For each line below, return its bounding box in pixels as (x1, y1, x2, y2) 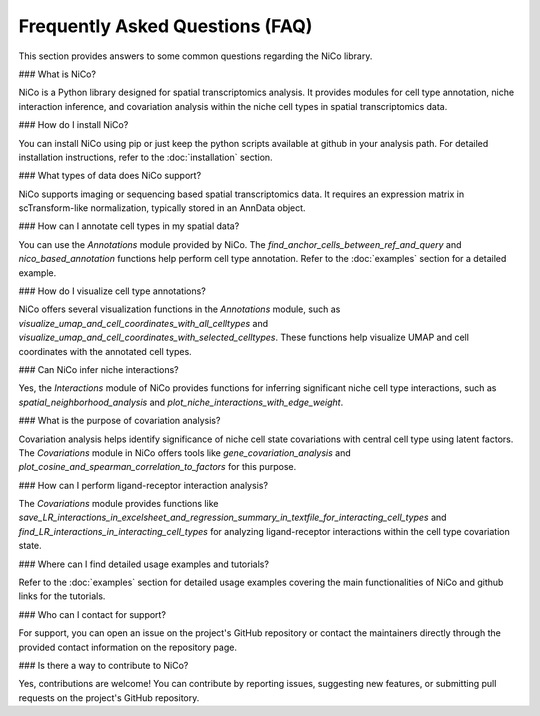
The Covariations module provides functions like (18, 498, 219, 510)
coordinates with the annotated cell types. (18, 345, 192, 357)
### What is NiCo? (18, 68, 97, 80)
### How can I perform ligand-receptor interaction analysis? (18, 479, 269, 491)
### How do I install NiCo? (18, 119, 129, 131)
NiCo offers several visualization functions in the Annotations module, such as (18, 303, 341, 315)
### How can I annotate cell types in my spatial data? (18, 220, 240, 232)
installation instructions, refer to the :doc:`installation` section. (18, 151, 274, 163)
